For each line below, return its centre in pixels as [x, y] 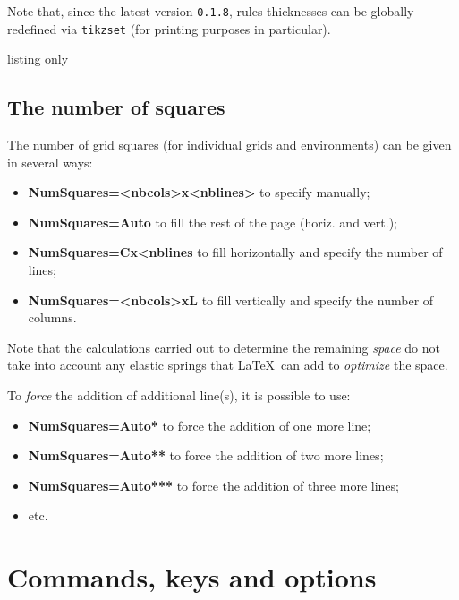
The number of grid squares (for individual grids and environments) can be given [229, 145]
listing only [38, 59]
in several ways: [50, 162]
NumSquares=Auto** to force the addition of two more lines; [206, 455]
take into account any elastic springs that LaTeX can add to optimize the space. [228, 365]
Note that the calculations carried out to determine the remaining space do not [224, 347]
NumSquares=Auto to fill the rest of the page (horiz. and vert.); [212, 222]
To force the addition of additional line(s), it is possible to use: [179, 395]
